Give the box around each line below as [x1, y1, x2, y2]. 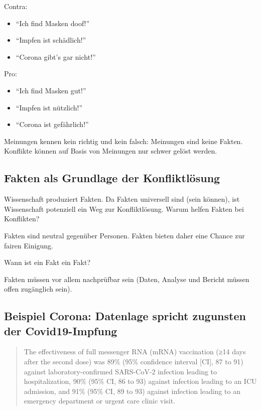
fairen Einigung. [4, 240, 53, 250]
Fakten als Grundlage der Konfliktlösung [4, 170, 220, 186]
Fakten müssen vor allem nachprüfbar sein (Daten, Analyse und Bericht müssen [4, 274, 249, 284]
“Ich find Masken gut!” [16, 85, 86, 95]
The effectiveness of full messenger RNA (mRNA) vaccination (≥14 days [24, 346, 246, 357]
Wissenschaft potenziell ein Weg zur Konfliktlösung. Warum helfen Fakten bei [4, 203, 244, 214]
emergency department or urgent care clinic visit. [24, 395, 176, 406]
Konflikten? [4, 213, 40, 224]
